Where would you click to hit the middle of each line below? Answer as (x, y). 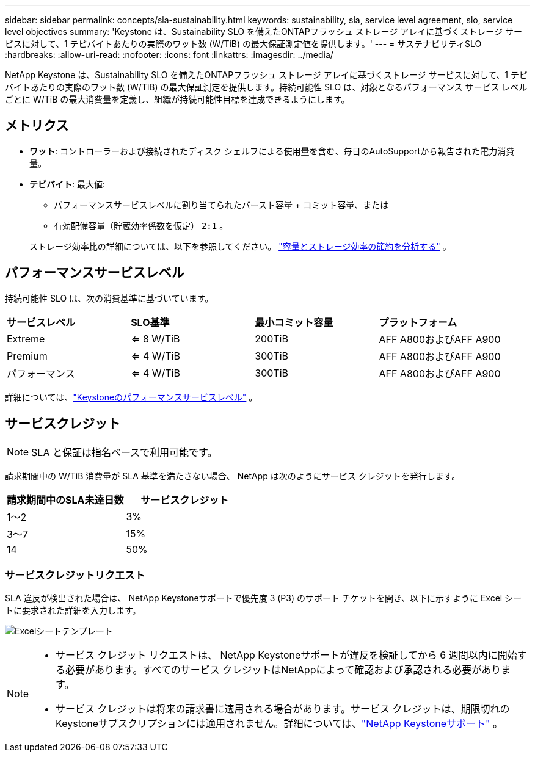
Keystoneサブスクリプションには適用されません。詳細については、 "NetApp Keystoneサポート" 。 (279, 724)
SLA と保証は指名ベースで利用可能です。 (124, 452)
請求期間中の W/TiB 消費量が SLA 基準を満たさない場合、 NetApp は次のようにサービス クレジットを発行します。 (233, 476)
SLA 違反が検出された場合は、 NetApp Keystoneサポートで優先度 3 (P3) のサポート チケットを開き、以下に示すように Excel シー (264, 598)
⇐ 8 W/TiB (155, 339)
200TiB (271, 339)
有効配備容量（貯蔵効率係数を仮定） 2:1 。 (141, 225)
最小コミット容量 (294, 322)
